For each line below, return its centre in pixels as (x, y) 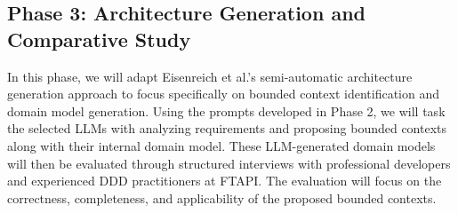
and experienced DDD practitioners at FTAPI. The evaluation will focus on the (225, 181)
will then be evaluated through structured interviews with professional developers (229, 163)
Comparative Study (99, 39)
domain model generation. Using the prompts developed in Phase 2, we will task (226, 110)
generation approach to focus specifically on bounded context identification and (224, 94)
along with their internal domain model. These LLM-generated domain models (221, 145)
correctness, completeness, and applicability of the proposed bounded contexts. (222, 197)
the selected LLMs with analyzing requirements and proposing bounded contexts (227, 128)
